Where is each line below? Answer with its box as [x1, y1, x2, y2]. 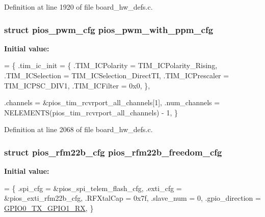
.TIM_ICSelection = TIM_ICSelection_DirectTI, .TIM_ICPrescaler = [4, 70, 229, 80]
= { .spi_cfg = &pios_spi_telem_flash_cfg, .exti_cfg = [4, 182, 182, 193]
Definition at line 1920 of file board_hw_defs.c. [4, 2, 153, 12]
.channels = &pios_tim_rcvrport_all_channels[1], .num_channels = [4, 97, 220, 108]
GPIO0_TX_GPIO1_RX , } [4, 202, 94, 213]
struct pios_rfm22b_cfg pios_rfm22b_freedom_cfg [4, 145, 222, 158]
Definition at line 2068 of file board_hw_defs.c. [4, 124, 153, 135]
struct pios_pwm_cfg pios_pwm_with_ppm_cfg [4, 23, 214, 36]
